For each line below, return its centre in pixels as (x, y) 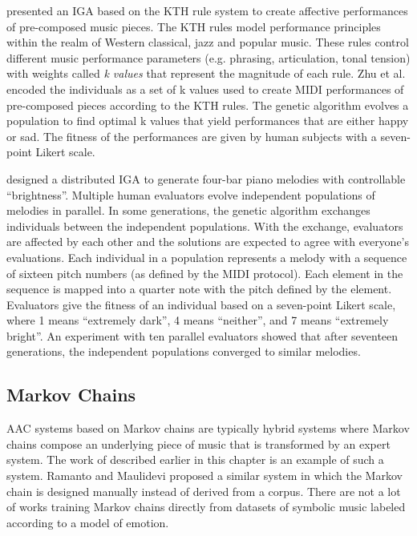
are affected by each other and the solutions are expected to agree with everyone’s (208, 242)
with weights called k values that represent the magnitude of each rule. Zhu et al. (206, 73)
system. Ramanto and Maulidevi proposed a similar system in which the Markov (204, 476)
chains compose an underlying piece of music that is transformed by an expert (198, 443)
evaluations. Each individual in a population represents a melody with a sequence (207, 257)
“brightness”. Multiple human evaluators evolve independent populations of (191, 194)
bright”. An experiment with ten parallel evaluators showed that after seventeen (202, 335)
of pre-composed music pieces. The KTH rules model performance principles (194, 26)
